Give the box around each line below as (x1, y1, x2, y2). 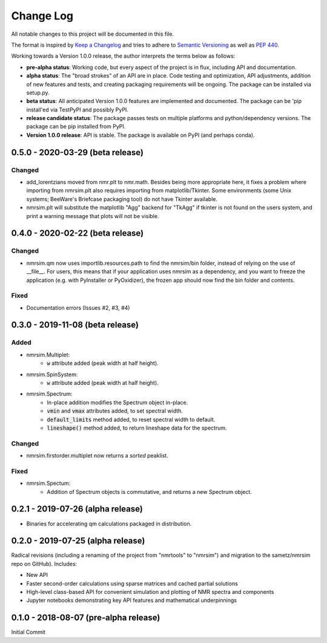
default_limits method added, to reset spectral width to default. (47, 416, 216, 423)
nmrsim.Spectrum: (26, 390, 73, 398)
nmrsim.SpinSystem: (26, 370, 78, 378)
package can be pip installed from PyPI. (26, 123, 126, 130)
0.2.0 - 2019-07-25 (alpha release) (11, 536, 145, 546)
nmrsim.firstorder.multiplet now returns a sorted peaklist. (26, 452, 169, 459)
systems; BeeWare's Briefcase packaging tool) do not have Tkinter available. (26, 195, 218, 202)
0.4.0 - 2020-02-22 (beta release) (11, 228, 144, 239)
